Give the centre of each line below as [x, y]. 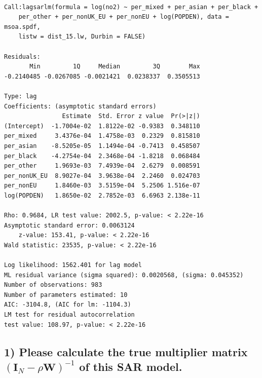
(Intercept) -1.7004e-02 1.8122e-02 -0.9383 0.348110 [102, 126]
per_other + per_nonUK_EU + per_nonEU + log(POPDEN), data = [124, 17]
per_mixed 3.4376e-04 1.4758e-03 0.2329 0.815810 [102, 136]
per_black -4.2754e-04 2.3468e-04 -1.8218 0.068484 [102, 156]
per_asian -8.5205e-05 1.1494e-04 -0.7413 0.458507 [102, 146]
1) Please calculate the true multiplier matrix [126, 351]
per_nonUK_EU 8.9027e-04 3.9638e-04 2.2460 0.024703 [102, 176]
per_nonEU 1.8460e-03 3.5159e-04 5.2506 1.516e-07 [102, 186]
